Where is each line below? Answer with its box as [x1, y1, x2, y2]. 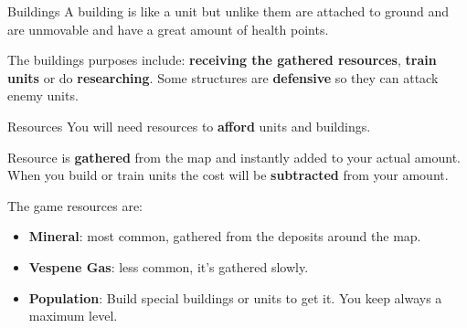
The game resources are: [7, 196, 143, 215]
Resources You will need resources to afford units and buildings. [7, 116, 371, 135]
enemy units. [7, 86, 79, 105]
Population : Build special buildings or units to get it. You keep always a [28, 288, 442, 307]
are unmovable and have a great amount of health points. [7, 19, 329, 38]
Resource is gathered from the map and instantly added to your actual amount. [7, 147, 461, 166]
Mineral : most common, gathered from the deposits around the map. [28, 227, 421, 246]
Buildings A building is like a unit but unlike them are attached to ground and [7, 2, 450, 20]
